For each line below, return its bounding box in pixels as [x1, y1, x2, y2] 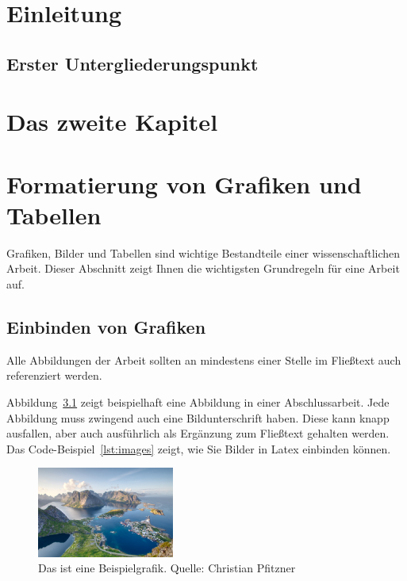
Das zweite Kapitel [6, 105, 218, 138]
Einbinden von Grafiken [6, 315, 206, 339]
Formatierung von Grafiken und [6, 167, 362, 200]
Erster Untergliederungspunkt [6, 51, 259, 75]
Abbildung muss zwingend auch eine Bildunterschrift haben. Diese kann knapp [6, 409, 390, 426]
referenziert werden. [6, 367, 102, 384]
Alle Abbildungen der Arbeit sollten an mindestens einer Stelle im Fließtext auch [6, 351, 401, 368]
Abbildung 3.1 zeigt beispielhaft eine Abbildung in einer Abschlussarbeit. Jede [6, 394, 390, 411]
